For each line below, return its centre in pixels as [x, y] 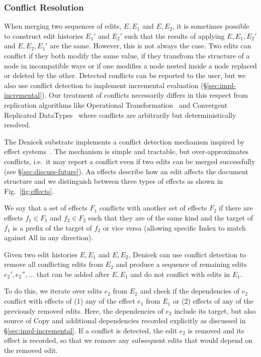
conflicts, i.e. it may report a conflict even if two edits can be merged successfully [130, 161]
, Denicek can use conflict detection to [187, 254]
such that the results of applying [175, 35]
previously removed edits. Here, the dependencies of [84, 310]
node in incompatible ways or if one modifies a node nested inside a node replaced [130, 65]
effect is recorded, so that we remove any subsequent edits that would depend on [128, 340]
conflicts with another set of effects [153, 208]
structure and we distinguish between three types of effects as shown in [114, 181]
